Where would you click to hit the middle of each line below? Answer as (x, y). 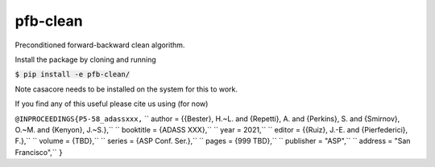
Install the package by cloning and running (85, 59)
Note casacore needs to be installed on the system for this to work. (126, 89)
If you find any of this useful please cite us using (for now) (112, 104)
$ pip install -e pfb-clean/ (72, 75)
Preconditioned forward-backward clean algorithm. (100, 45)
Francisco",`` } (39, 152)
